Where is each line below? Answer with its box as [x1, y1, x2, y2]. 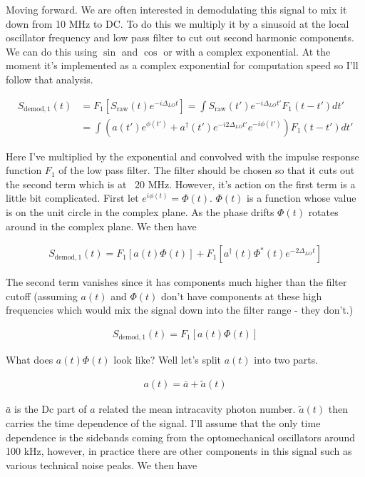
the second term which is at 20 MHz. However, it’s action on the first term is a [6, 176, 356, 191]
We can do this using [6, 43, 98, 58]
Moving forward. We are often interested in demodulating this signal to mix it [6, 2, 347, 16]
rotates [308, 205, 339, 219]
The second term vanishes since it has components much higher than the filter [6, 275, 347, 289]
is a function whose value [247, 190, 356, 205]
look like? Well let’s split [113, 352, 221, 367]
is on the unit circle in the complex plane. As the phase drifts [6, 205, 274, 219]
